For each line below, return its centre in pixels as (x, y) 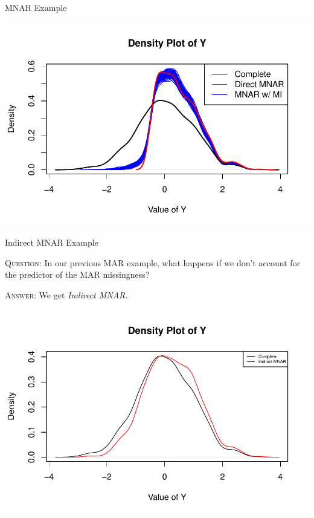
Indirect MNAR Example (52, 242)
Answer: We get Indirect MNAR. (66, 294)
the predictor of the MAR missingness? (77, 274)
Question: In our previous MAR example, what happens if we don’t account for (153, 262)
